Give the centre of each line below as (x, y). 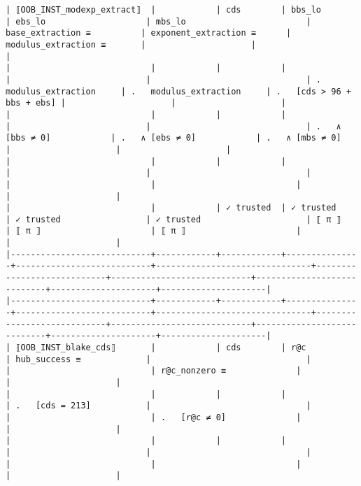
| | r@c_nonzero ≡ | (154, 371)
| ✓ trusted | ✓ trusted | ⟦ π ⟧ (174, 219)
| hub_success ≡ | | (158, 359)
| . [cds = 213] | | (158, 406)
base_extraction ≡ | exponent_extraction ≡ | (149, 33)
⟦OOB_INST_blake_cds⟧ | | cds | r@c (161, 348)
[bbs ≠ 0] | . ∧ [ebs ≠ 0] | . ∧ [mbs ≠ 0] (174, 138)
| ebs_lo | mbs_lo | (158, 21)
